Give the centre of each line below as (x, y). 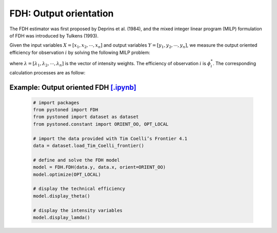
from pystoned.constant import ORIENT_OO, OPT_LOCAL (101, 124)
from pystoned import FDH (66, 110)
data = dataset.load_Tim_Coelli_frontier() (89, 146)
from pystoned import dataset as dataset (86, 117)
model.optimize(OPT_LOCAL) (67, 174)
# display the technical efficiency (79, 189)
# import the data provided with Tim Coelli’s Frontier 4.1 (110, 138)
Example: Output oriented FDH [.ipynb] (73, 87)
